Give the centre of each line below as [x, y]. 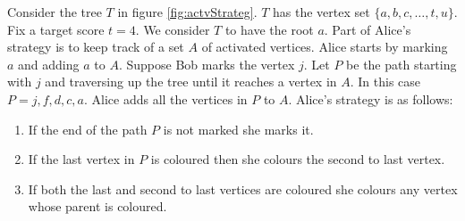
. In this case [385, 82]
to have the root [269, 29]
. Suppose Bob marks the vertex [207, 64]
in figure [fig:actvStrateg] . [187, 12]
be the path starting [402, 64]
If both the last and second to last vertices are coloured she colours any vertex [243, 188]
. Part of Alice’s [368, 29]
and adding [49, 64]
